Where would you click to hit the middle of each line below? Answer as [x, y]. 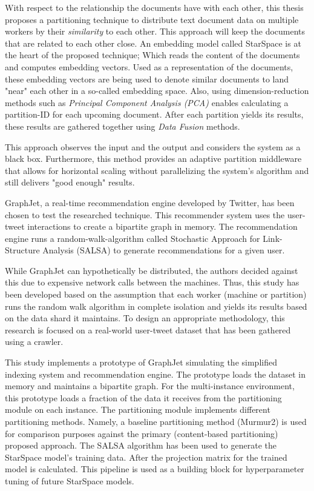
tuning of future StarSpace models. [70, 480]
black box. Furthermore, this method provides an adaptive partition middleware [153, 159]
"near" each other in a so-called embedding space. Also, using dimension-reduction [157, 91]
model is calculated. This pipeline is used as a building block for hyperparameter [155, 469]
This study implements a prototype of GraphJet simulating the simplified [141, 362]
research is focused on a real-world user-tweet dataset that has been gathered [148, 329]
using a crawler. [34, 342]
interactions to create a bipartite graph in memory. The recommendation [162, 226]
